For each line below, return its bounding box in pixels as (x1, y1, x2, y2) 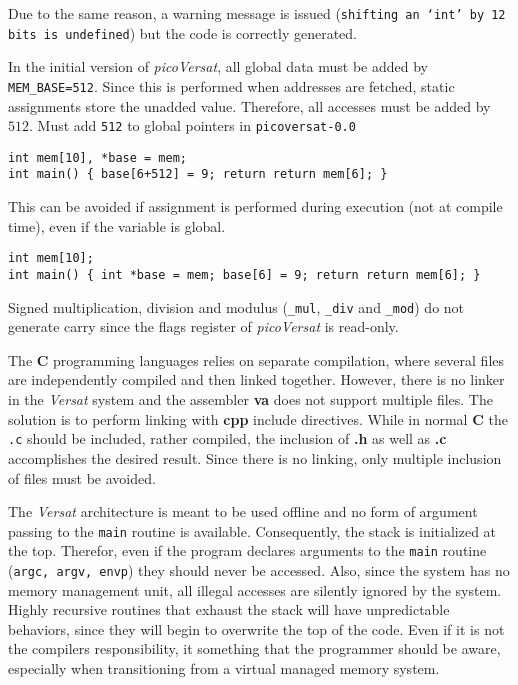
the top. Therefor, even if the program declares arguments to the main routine (8, 540, 487, 561)
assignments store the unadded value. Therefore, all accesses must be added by (8, 95, 491, 116)
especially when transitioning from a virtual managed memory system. (8, 658, 440, 679)
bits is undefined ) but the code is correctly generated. (8, 22, 357, 43)
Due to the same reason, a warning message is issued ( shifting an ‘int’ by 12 (8, 3, 506, 23)
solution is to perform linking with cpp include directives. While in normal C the (8, 408, 508, 429)
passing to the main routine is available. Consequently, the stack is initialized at (8, 520, 497, 541)
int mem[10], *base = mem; (8, 150, 187, 165)
